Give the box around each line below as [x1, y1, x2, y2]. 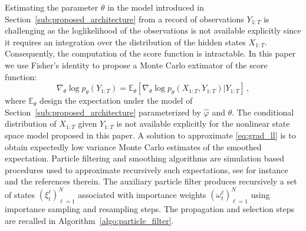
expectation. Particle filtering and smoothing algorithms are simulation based [5, 152, 284, 164]
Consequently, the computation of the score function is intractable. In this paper [5, 47, 296, 60]
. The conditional [232, 105, 294, 118]
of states [5, 188, 35, 200]
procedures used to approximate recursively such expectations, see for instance [5, 163, 288, 176]
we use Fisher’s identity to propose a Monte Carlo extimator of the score [5, 58, 268, 71]
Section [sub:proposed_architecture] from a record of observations [5, 12, 244, 25]
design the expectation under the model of [40, 94, 193, 107]
